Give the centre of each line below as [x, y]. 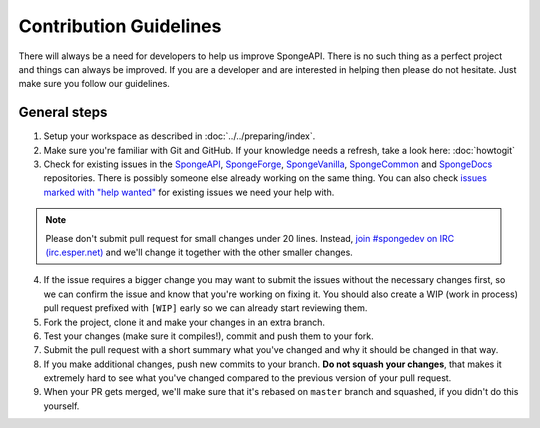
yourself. [61, 406]
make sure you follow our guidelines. [94, 84]
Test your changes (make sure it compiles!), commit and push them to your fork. [208, 336]
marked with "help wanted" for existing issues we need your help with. [189, 192]
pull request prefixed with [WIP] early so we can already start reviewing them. [205, 308]
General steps [63, 112]
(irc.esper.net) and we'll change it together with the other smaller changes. [199, 252]
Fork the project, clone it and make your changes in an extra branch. [184, 322]
